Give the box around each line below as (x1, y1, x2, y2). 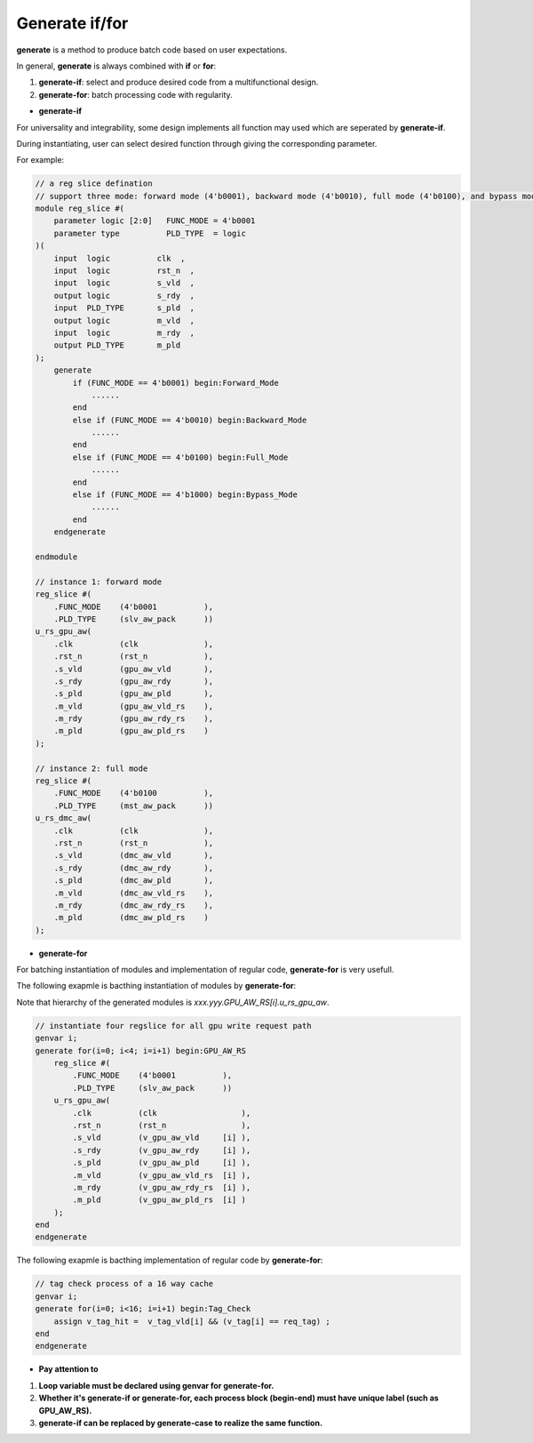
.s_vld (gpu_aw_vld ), (53, 663, 213, 674)
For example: (16, 155, 65, 165)
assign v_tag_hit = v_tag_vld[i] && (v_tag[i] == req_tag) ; (53, 1316, 330, 1327)
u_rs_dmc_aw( (35, 814, 92, 823)
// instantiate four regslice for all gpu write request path (35, 1021, 312, 1030)
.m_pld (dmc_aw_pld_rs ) (53, 912, 209, 923)
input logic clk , (53, 253, 186, 263)
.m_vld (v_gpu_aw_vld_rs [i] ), (72, 1170, 251, 1180)
